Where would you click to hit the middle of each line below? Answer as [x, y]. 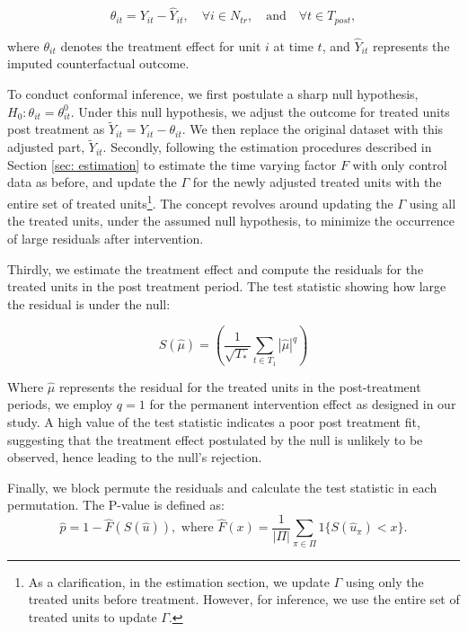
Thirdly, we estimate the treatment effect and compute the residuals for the [216, 268]
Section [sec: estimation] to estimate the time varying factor [172, 164]
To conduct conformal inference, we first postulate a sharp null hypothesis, [213, 94]
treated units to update [93, 616]
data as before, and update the [92, 182]
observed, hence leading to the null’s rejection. [135, 457]
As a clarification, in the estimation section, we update [179, 581]
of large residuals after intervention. [106, 238]
